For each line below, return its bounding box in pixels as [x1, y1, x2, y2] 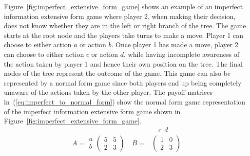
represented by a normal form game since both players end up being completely [4, 77, 242, 87]
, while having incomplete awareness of [124, 49, 240, 59]
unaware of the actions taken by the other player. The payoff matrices [4, 87, 213, 97]
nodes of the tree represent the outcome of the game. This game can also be [4, 68, 231, 78]
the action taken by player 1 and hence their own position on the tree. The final [4, 58, 243, 69]
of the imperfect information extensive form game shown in [4, 106, 181, 116]
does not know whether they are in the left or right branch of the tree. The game [4, 20, 246, 31]
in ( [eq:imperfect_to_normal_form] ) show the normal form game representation [4, 96, 246, 106]
